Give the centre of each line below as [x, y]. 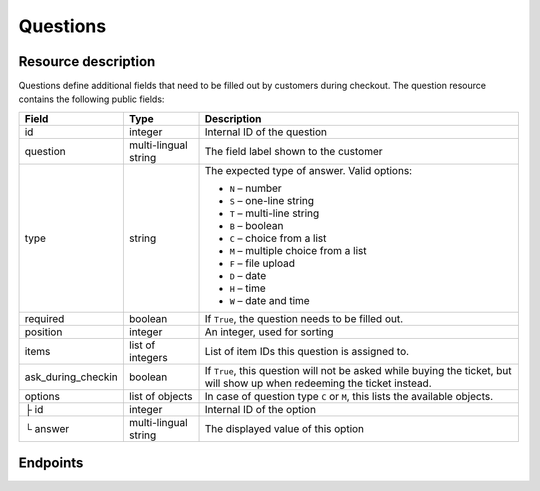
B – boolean [256, 225]
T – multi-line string [274, 213]
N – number [255, 188]
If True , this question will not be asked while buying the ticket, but [358, 370]
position [43, 332]
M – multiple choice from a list [298, 250]
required [44, 318]
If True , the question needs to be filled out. [304, 318]
